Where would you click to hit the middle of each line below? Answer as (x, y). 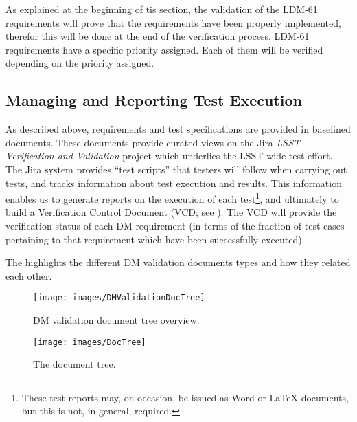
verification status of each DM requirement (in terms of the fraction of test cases (175, 225)
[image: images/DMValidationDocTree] (119, 298)
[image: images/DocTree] (90, 342)
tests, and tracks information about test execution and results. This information (174, 182)
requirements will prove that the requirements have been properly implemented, (173, 22)
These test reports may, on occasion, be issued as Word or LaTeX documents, (185, 397)
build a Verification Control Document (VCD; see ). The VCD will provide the (171, 212)
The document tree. (74, 364)
